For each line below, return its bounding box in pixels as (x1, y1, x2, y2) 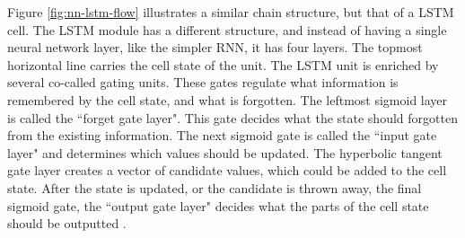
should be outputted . (7, 214, 127, 233)
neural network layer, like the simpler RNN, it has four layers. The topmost (7, 38, 423, 57)
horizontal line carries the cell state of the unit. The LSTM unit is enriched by (7, 55, 439, 74)
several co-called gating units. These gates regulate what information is (7, 73, 399, 92)
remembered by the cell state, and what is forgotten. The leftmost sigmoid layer (7, 90, 448, 109)
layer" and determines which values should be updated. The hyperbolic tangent (7, 143, 443, 162)
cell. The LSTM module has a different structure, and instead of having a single (7, 20, 447, 39)
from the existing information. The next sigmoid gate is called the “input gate (7, 126, 437, 145)
